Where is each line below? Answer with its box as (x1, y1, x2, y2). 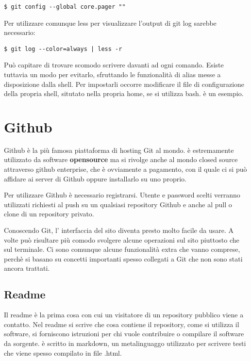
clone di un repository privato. (4, 209, 94, 219)
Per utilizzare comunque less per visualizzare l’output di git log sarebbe (4, 17, 217, 28)
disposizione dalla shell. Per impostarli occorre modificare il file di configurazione (4, 79, 245, 89)
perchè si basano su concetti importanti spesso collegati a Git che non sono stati (4, 253, 243, 263)
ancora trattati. (4, 263, 50, 273)
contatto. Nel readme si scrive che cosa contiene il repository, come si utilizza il (4, 319, 239, 329)
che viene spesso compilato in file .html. (4, 347, 122, 358)
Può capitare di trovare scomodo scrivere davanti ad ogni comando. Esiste (4, 60, 224, 70)
